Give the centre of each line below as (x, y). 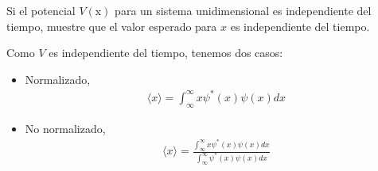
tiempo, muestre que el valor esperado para (112, 26)
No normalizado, (65, 128)
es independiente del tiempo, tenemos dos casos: (166, 53)
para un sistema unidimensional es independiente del (243, 10)
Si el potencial (41, 10)
